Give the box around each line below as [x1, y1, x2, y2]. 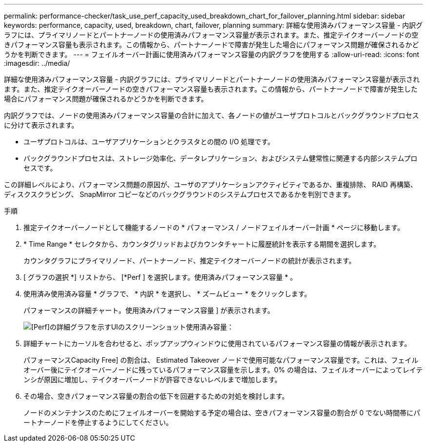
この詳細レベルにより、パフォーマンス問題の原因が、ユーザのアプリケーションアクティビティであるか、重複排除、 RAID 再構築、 [4, 180, 417, 189]
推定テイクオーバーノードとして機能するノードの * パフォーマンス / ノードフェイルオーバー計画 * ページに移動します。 [23, 223, 404, 232]
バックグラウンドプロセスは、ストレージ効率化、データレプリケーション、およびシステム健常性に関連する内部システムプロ [23, 154, 418, 162]
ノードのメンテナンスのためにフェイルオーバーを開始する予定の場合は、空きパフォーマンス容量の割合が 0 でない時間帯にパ [23, 408, 421, 417]
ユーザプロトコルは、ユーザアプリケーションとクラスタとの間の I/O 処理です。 [23, 137, 274, 146]
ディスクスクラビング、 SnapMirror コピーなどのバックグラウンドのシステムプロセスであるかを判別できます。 [4, 190, 355, 198]
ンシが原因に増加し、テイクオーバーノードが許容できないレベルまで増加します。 [23, 375, 282, 384]
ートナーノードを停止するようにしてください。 [23, 418, 173, 427]
